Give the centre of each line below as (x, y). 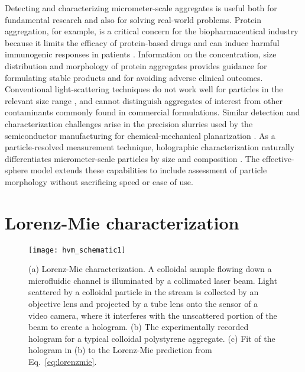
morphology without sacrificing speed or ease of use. (99, 181)
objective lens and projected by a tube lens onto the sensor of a (143, 304)
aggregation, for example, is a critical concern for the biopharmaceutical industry (152, 31)
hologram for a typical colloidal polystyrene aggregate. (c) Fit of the (152, 338)
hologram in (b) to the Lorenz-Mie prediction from (120, 350)
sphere (17, 170)
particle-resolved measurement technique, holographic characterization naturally (150, 147)
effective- (278, 158)
